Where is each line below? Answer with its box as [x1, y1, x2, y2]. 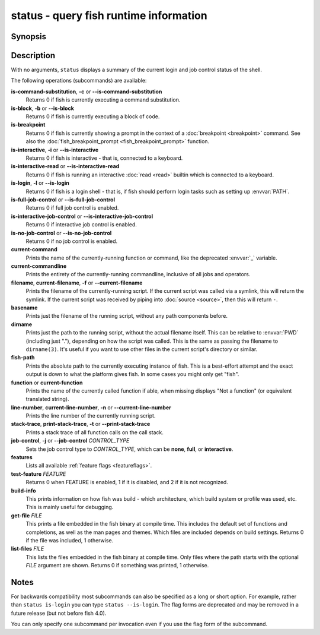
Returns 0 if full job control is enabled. [25, 204, 119, 211]
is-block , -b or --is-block [11, 105, 74, 112]
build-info [11, 487, 36, 494]
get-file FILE [11, 511, 42, 519]
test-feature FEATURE [11, 470, 66, 478]
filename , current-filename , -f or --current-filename [11, 279, 143, 286]
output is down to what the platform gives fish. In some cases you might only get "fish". [25, 371, 239, 378]
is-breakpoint [11, 121, 46, 128]
